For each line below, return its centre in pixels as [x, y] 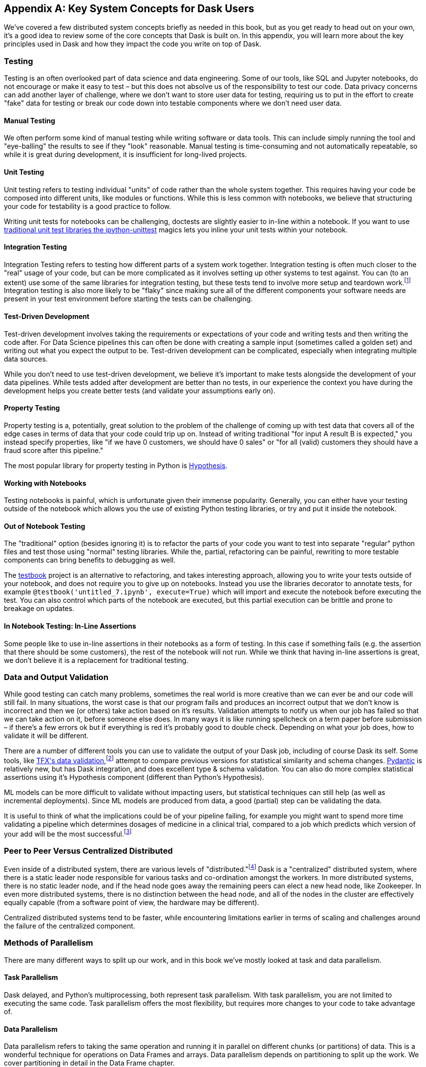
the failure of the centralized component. [70, 926]
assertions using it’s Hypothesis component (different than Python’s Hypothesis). [134, 777]
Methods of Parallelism [49, 943]
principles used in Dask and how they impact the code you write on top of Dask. [133, 44]
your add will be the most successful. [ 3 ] [68, 833]
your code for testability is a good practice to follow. [88, 206]
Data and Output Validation [56, 677]
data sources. [26, 359]
